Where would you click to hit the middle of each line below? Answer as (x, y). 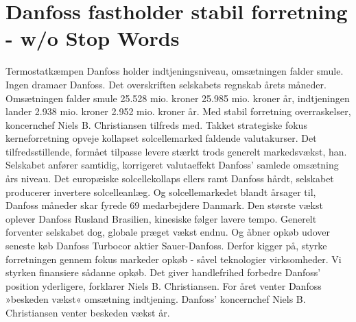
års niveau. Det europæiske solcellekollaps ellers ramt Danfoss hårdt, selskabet (170, 178)
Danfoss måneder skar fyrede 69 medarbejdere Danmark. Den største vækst (164, 205)
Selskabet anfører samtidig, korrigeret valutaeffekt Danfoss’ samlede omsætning (172, 165)
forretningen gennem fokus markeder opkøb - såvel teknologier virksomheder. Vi (174, 259)
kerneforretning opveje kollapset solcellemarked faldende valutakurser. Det (161, 138)
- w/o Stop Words (93, 38)
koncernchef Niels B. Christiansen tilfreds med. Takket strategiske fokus (156, 124)
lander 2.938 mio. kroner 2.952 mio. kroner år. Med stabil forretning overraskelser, (178, 111)
